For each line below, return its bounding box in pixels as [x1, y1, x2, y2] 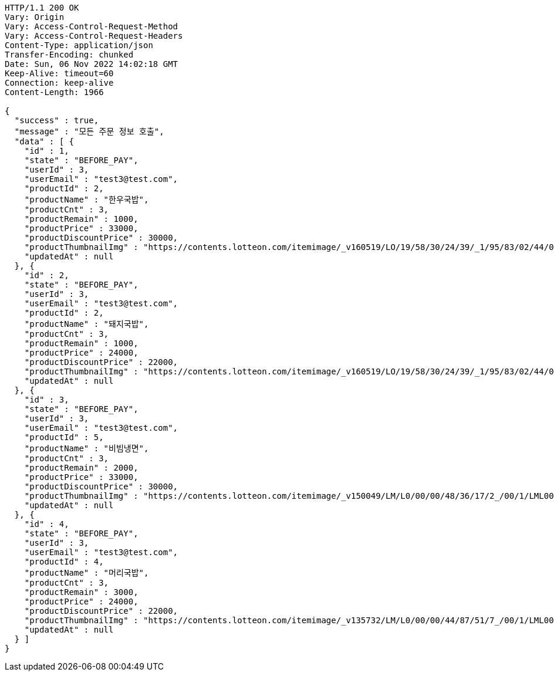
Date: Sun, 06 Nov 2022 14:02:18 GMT [5, 59, 178, 69]
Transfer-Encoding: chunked [5, 50, 134, 59]
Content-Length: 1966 [5, 87, 104, 97]
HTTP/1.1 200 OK [5, 3, 79, 12]
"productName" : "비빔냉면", [24, 444, 149, 453]
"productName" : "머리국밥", [24, 568, 149, 577]
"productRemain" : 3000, [24, 587, 138, 597]
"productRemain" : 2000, [24, 463, 138, 472]
